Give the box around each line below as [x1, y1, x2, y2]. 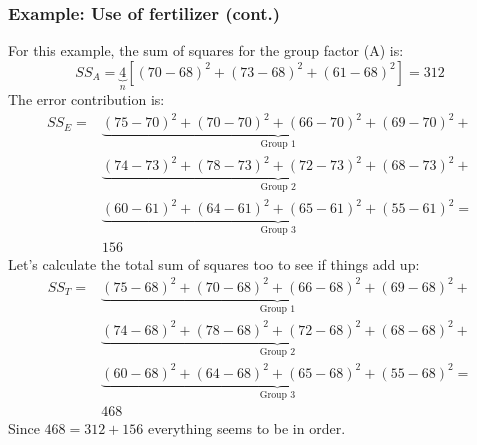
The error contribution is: [8, 89, 165, 110]
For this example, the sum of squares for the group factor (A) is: [8, 40, 404, 61]
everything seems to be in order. [148, 418, 346, 439]
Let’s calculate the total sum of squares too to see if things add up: [8, 253, 420, 274]
